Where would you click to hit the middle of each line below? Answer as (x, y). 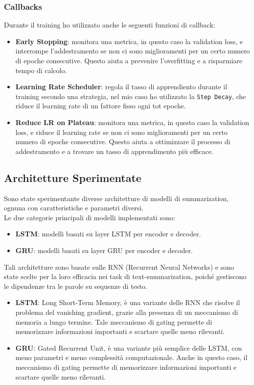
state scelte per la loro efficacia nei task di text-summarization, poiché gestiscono (125, 276)
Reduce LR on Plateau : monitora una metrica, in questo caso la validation (132, 122)
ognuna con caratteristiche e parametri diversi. (74, 208)
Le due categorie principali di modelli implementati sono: (90, 217)
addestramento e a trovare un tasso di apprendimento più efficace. (114, 151)
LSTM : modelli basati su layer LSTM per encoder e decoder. (108, 234)
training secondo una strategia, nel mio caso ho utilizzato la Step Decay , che (131, 96)
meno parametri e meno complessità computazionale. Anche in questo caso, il (131, 357)
